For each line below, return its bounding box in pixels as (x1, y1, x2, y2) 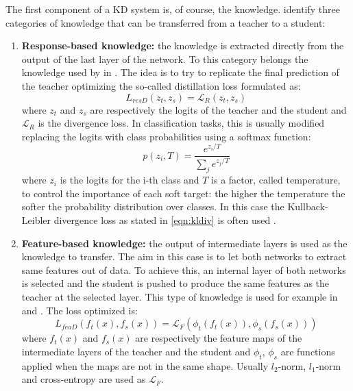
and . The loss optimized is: (21, 303, 138, 317)
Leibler (21, 213, 51, 227)
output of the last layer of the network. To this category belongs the (21, 51, 308, 66)
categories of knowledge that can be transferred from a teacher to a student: (5, 15, 326, 29)
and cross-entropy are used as (21, 372, 146, 386)
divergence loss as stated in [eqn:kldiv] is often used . (53, 213, 276, 227)
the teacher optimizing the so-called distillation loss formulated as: (21, 78, 301, 92)
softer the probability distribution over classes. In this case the (21, 199, 284, 214)
